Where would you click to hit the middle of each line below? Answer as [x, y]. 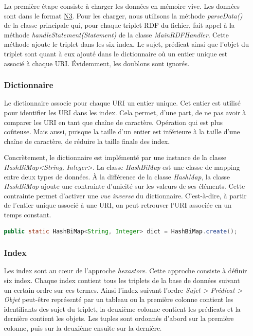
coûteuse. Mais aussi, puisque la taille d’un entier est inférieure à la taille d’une [122, 132]
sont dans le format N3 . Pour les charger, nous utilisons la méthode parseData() [123, 15]
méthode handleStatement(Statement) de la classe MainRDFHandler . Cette [116, 34]
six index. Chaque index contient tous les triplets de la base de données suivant [122, 280]
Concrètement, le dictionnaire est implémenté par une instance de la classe [115, 157]
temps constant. [27, 214]
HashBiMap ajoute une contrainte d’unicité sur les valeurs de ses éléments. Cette [125, 186]
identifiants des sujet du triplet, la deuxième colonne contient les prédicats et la [122, 309]
